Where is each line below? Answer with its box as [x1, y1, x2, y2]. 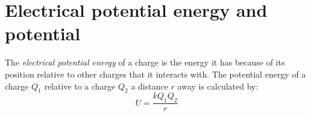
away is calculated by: [177, 79, 259, 92]
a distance [131, 79, 168, 92]
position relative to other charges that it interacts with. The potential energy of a [5, 67, 306, 80]
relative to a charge [44, 79, 116, 92]
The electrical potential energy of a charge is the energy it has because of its [5, 56, 285, 69]
